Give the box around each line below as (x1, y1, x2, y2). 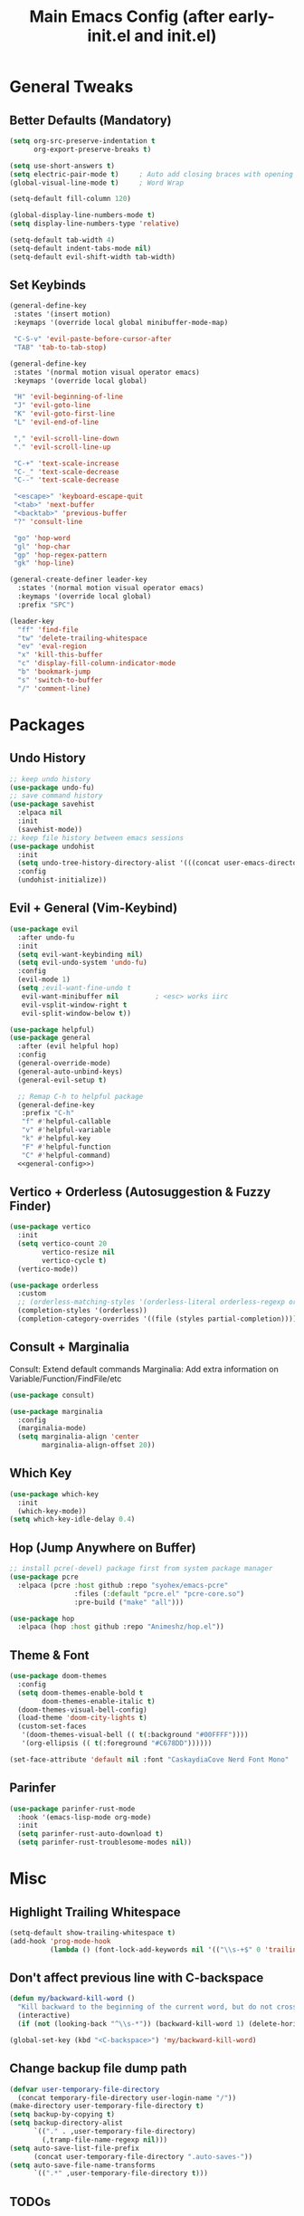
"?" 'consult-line (13, 517, 83, 526)
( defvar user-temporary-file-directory (9, 2085, 160, 2094)
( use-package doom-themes (9, 1672, 107, 1681)
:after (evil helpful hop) (17, 1042, 119, 1051)
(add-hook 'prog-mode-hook (9, 1936, 111, 1945)
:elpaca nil (17, 808, 63, 817)
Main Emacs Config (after (29, 6, 225, 27)
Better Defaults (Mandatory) (9, 112, 172, 128)
